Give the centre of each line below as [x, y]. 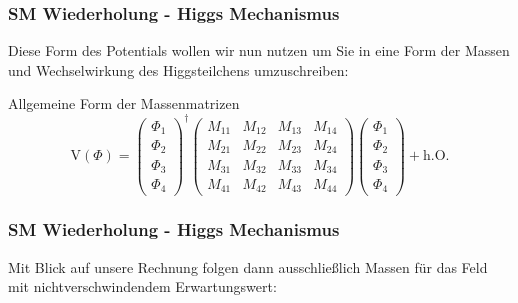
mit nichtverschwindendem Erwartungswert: [142, 286]
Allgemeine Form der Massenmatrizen [124, 103]
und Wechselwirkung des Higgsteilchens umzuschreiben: [178, 69]
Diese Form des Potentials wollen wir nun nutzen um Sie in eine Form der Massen [259, 50]
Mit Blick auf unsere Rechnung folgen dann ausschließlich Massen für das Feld [248, 266]
